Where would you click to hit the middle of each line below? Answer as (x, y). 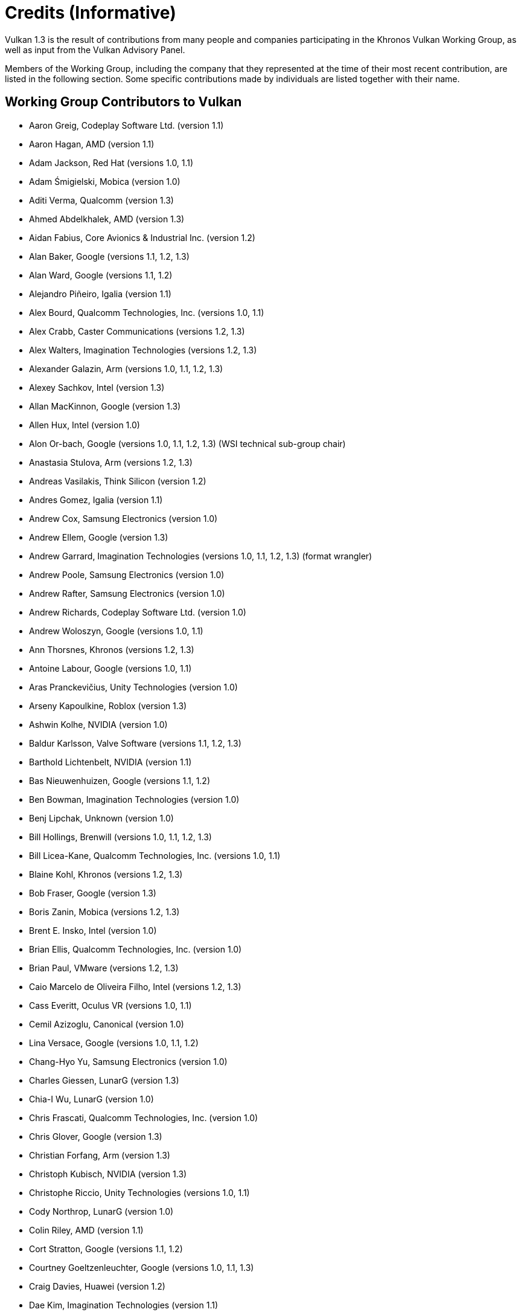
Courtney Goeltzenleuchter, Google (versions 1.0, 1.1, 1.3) (142, 1267)
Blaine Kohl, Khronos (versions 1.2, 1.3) (106, 874)
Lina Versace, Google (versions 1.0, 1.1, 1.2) (114, 1043)
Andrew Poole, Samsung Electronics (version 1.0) (127, 574)
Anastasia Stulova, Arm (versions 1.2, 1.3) (111, 462)
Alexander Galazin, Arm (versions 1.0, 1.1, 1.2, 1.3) (126, 368)
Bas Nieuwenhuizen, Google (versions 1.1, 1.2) (120, 780)
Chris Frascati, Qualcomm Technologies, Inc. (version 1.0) (144, 1117)
